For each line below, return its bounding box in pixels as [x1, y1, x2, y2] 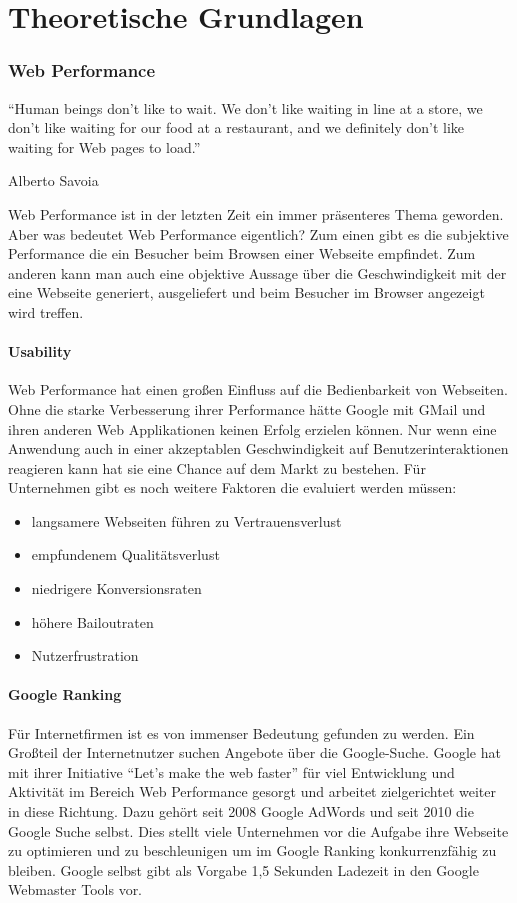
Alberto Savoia [8, 170, 99, 191]
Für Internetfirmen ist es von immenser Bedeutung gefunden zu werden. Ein [8, 722, 475, 743]
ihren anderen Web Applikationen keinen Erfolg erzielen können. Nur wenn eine [8, 418, 497, 439]
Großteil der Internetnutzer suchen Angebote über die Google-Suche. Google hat [8, 742, 501, 763]
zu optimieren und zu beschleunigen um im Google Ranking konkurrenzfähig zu [8, 840, 497, 861]
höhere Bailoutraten [31, 611, 154, 632]
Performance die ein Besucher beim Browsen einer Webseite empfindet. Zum [8, 243, 476, 264]
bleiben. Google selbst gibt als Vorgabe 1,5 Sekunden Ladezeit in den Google [8, 859, 479, 880]
